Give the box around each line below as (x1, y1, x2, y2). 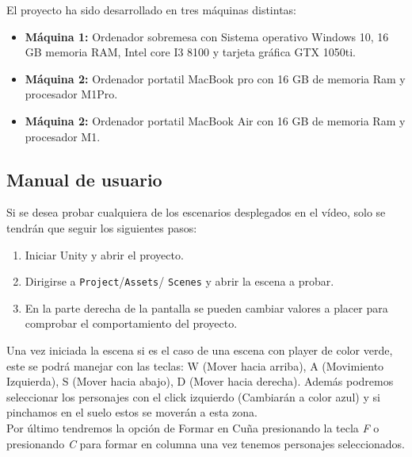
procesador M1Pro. (25, 86, 118, 102)
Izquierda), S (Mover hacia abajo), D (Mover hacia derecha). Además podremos (6, 373, 394, 390)
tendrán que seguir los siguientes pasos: (6, 219, 197, 236)
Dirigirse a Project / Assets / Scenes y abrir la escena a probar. (25, 273, 334, 290)
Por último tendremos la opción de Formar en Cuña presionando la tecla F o (6, 419, 380, 436)
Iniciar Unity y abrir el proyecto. (25, 246, 184, 263)
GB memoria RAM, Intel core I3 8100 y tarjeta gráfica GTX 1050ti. (25, 44, 356, 60)
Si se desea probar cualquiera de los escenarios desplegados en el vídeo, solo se (6, 204, 386, 221)
